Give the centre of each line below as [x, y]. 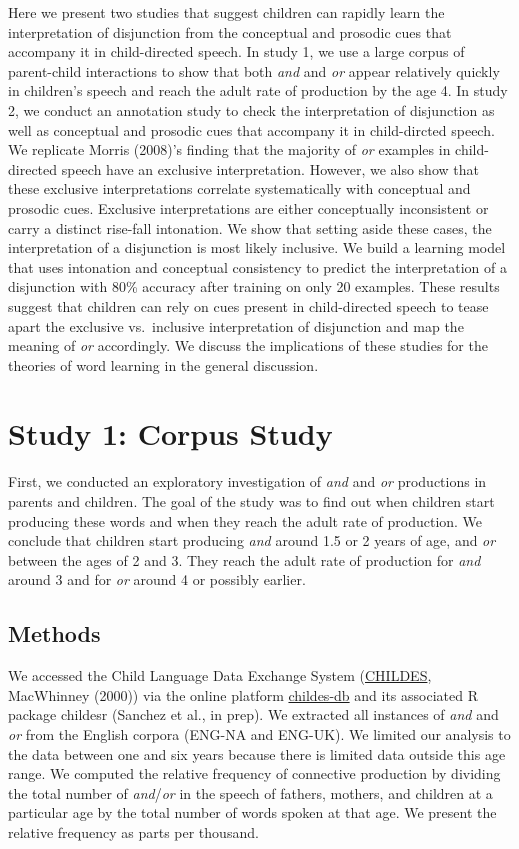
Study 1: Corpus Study [170, 433]
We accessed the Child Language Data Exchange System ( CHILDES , [220, 675]
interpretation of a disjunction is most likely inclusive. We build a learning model [257, 247]
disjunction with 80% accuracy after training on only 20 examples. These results [254, 286]
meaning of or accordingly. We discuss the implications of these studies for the [248, 345]
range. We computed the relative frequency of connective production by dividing [254, 773]
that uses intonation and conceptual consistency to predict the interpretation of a [257, 266]
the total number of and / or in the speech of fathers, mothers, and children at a [250, 792]
